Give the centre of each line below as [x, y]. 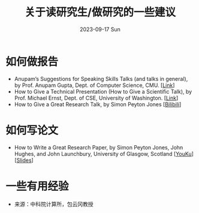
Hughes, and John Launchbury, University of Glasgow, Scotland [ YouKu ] [104, 154]
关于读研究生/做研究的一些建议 [100, 12]
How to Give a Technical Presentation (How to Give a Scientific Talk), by [103, 91]
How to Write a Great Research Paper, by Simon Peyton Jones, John [99, 147]
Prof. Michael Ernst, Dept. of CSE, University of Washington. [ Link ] [96, 98]
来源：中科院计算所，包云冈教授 [54, 204]
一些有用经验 [37, 186]
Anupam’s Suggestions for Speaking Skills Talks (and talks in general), [101, 79]
